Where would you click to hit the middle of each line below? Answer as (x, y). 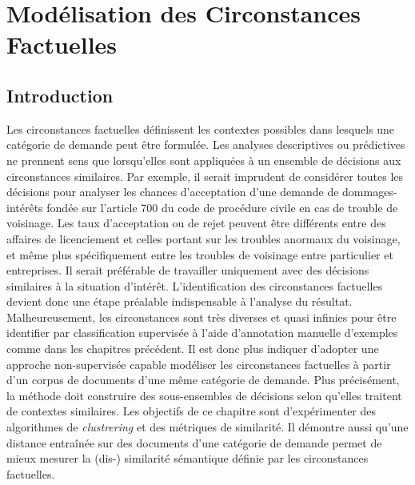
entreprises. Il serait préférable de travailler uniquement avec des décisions (188, 270)
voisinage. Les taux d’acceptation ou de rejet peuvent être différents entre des (196, 223)
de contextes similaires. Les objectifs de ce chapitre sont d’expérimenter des (192, 411)
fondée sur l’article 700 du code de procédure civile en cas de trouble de (222, 207)
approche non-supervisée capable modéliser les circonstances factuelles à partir (199, 364)
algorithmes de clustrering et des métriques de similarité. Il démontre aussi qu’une (207, 427)
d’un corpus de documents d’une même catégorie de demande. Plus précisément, (203, 380)
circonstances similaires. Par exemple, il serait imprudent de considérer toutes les (205, 176)
